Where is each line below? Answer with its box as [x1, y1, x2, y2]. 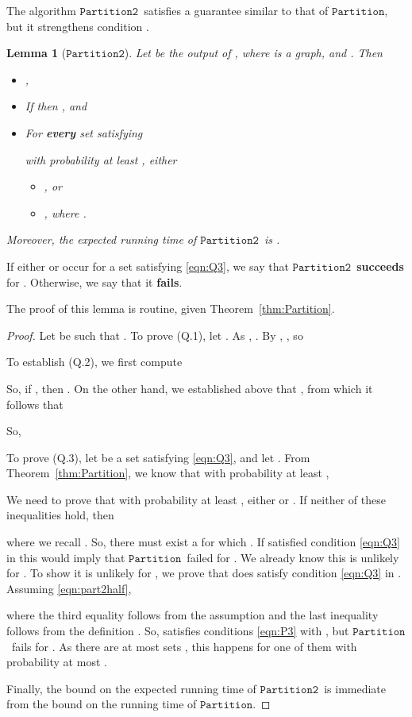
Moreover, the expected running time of [6, 231, 197, 248]
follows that [6, 395, 64, 412]
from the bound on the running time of [6, 696, 197, 712]
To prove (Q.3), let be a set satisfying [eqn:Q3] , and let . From [6, 449, 310, 465]
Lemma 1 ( [6, 44, 67, 61]
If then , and [25, 98, 87, 114]
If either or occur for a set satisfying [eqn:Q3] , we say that [6, 257, 289, 274]
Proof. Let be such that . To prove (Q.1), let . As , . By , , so [6, 326, 303, 343]
